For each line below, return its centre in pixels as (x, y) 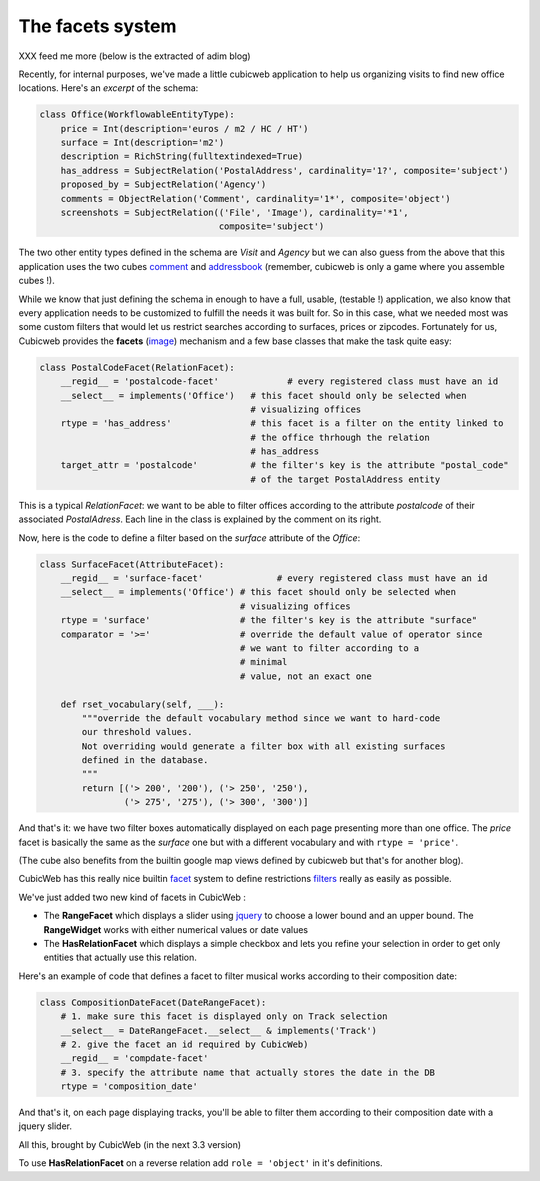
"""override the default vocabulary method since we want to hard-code (261, 718)
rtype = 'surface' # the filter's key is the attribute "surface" (269, 620)
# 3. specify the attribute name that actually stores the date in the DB (247, 1072)
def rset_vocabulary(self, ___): (142, 704)
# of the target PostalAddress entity (345, 479)
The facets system (97, 26)
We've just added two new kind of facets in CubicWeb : (132, 897)
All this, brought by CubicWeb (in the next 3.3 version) (130, 1144)
